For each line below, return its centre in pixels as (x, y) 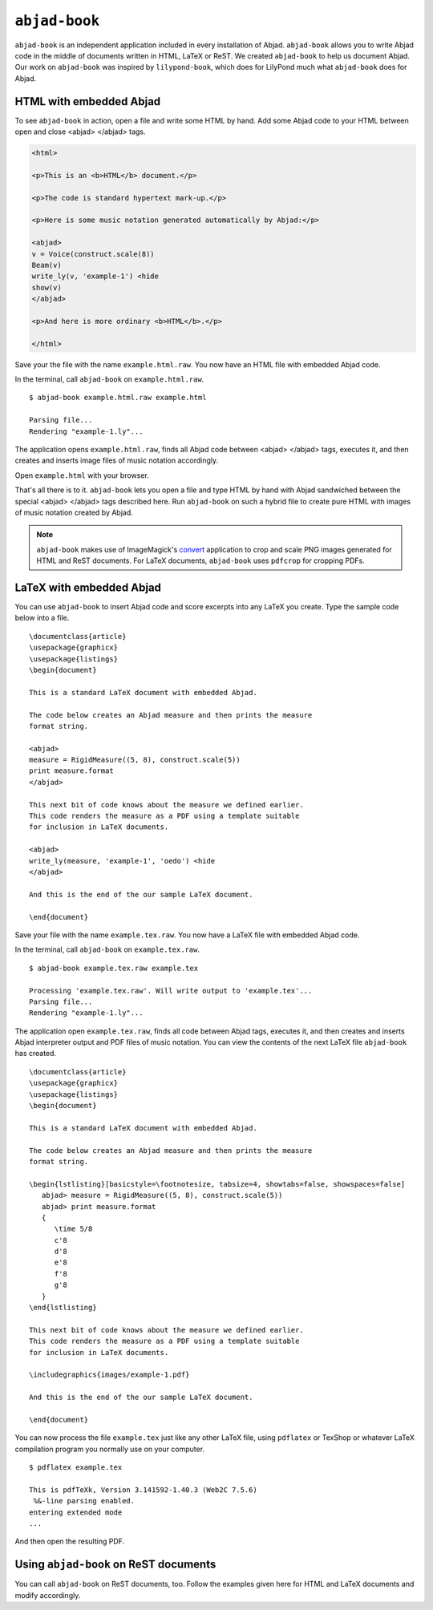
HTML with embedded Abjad (88, 101)
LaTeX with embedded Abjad (88, 587)
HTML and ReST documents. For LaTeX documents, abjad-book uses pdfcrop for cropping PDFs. (200, 560)
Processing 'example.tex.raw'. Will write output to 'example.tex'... (171, 991)
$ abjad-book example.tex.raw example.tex (114, 968)
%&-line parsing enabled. (84, 1501)
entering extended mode (76, 1512)
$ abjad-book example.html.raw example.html (118, 398)
